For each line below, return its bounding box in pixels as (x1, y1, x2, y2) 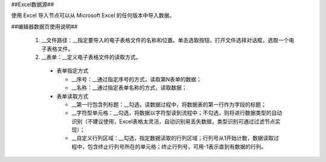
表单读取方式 (56, 92, 89, 99)
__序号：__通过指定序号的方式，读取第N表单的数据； (71, 75, 202, 83)
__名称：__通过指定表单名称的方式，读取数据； (71, 84, 187, 92)
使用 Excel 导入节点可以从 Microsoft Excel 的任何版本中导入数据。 (11, 12, 175, 19)
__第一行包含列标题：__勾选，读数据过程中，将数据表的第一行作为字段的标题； (71, 101, 267, 108)
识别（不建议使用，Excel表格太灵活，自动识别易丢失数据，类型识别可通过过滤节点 (71, 117, 276, 125)
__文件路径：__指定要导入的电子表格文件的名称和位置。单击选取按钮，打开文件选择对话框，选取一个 (41, 37, 289, 44)
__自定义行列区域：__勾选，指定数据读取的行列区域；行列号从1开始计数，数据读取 (71, 134, 274, 142)
